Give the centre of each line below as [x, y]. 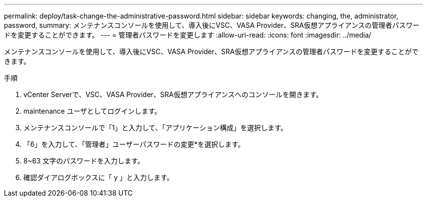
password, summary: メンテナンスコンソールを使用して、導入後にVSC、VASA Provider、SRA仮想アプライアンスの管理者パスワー [212, 25]
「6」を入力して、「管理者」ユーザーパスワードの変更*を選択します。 [134, 144]
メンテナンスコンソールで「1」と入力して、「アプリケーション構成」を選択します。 [155, 128]
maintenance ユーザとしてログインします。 [92, 111]
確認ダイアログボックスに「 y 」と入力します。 [98, 177]
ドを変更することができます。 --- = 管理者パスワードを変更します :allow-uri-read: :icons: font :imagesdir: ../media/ [188, 35]
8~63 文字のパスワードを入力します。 [84, 161]
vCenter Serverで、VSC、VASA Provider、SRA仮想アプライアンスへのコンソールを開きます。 [173, 94]
